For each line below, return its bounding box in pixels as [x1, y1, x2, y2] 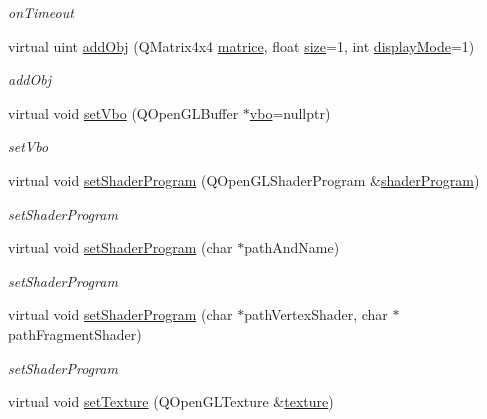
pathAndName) [244, 237, 340, 258]
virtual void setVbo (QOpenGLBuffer [8, 102, 239, 123]
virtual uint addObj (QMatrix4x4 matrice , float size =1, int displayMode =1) [8, 35, 475, 56]
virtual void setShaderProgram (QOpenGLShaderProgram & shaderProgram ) [8, 169, 480, 190]
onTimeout [8, 2, 74, 22]
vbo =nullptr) [249, 102, 331, 123]
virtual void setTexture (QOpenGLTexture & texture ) [8, 391, 334, 412]
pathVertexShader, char [244, 304, 388, 325]
